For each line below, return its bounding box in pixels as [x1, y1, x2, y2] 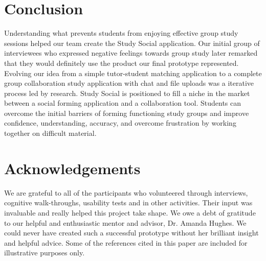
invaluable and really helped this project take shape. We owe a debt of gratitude [4, 207, 256, 218]
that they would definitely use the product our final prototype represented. [4, 57, 239, 68]
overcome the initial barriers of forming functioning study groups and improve [4, 107, 249, 118]
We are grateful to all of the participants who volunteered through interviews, [4, 187, 248, 198]
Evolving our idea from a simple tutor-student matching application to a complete [4, 67, 262, 78]
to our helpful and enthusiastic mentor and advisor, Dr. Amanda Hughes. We [4, 217, 247, 228]
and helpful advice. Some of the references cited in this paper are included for [4, 237, 248, 248]
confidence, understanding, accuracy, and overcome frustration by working [4, 117, 236, 128]
